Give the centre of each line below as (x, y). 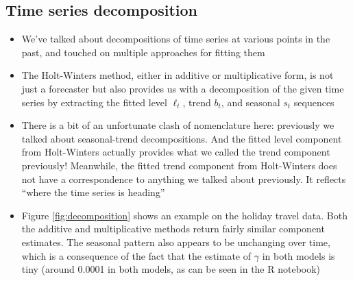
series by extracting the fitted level (94, 102)
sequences (314, 102)
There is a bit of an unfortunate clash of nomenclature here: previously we (178, 125)
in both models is (299, 255)
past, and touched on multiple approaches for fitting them (143, 52)
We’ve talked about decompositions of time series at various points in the (176, 39)
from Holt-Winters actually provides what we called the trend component (176, 152)
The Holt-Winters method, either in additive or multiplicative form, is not (178, 75)
